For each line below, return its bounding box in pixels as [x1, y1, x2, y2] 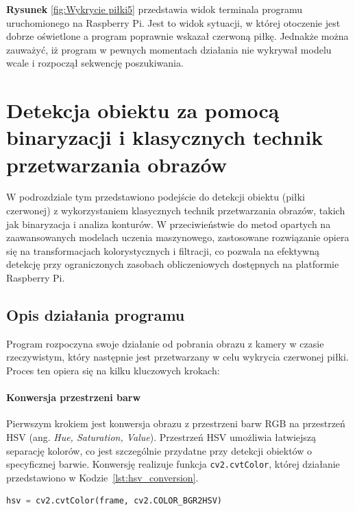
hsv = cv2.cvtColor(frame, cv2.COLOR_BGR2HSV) [6, 496, 223, 506]
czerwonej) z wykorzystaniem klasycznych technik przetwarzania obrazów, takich [6, 203, 345, 218]
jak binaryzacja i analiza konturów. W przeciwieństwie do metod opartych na [6, 216, 331, 231]
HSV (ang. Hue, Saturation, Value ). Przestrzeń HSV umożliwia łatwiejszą [6, 430, 317, 444]
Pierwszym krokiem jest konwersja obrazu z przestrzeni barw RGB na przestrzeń [6, 416, 345, 431]
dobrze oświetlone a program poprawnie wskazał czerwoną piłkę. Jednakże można [6, 29, 349, 43]
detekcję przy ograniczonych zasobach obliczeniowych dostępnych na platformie [6, 257, 339, 271]
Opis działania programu [6, 304, 185, 326]
